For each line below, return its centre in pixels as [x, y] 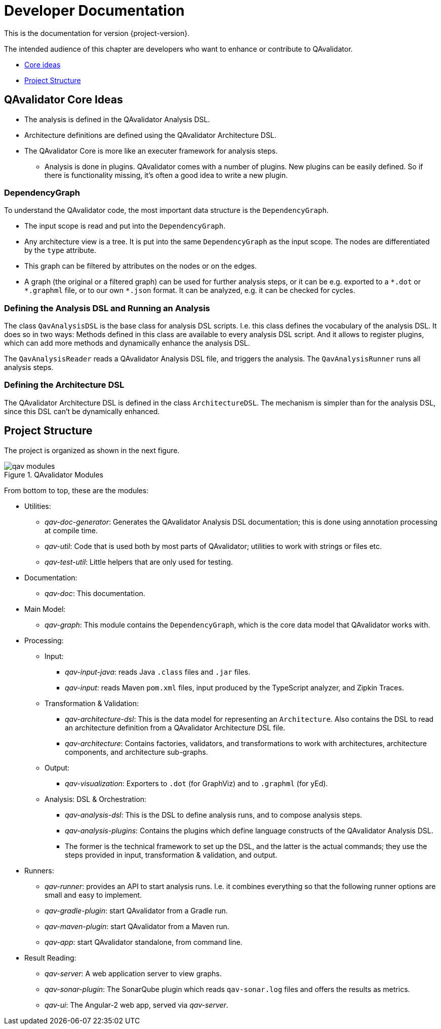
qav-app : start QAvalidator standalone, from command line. [144, 942]
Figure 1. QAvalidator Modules [54, 474]
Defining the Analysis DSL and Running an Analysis [107, 308]
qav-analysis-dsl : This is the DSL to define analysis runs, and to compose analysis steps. [214, 815]
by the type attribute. [61, 250]
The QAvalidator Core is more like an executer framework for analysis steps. [151, 151]
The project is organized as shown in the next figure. [92, 450]
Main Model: [45, 609]
